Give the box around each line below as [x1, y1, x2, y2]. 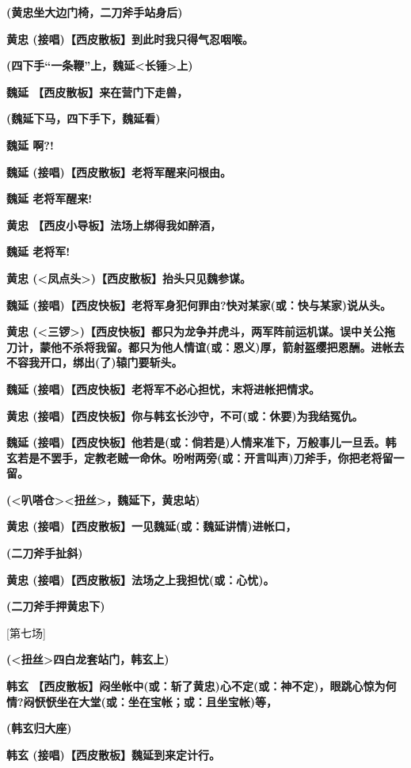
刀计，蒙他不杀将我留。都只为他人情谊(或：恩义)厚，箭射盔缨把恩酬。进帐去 [6, 338, 405, 355]
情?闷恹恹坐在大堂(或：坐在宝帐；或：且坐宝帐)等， [6, 693, 278, 709]
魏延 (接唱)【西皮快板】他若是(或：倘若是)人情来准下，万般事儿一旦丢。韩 [6, 434, 397, 451]
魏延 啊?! [6, 136, 54, 153]
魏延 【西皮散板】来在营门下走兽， [6, 83, 188, 100]
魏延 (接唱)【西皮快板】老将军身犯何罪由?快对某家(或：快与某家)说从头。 [6, 296, 391, 313]
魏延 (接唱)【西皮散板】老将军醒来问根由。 [6, 163, 231, 180]
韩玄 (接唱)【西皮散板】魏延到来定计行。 [6, 746, 220, 762]
